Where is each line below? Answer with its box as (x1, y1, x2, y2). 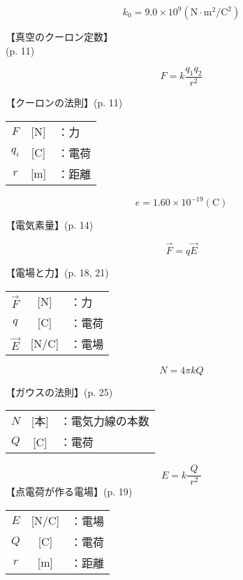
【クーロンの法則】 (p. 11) (6, 95, 123, 110)
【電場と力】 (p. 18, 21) (6, 264, 109, 279)
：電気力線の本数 (59, 413, 149, 430)
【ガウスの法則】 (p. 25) (6, 384, 113, 399)
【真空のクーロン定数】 (6, 29, 113, 43)
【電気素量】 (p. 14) (6, 218, 94, 232)
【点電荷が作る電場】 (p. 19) (6, 484, 133, 499)
